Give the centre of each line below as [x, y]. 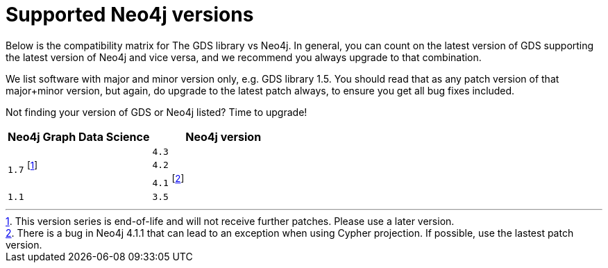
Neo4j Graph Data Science [79, 136]
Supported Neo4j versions [130, 15]
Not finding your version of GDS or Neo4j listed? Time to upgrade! [157, 112]
